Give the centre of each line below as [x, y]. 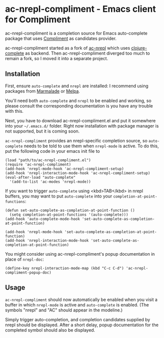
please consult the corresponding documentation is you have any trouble [79, 106]
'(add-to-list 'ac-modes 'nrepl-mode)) [50, 182]
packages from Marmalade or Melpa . [42, 91]
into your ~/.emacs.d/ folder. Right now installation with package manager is [82, 126]
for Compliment [38, 19]
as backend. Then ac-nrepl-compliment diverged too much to [88, 53]
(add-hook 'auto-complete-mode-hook [42, 219]
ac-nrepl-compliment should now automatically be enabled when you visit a [82, 300]
